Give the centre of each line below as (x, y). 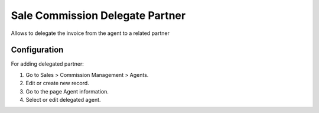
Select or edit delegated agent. (63, 100)
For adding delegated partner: (47, 64)
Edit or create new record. (58, 83)
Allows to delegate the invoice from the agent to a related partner (90, 33)
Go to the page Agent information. (67, 91)
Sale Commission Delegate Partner (98, 15)
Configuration (37, 50)
